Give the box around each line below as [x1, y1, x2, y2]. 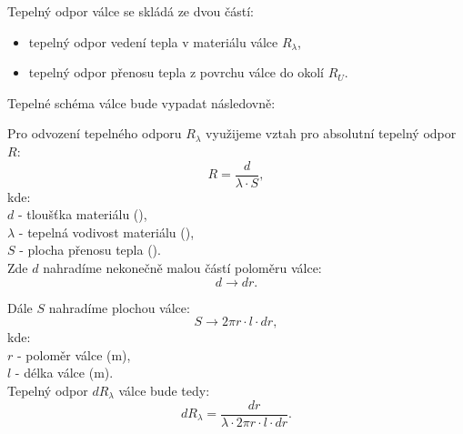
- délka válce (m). [15, 363, 114, 382]
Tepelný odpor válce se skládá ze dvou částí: [7, 2, 254, 20]
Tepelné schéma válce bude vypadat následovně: [7, 93, 276, 112]
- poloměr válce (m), [16, 345, 131, 364]
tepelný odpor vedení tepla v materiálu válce [28, 32, 278, 51]
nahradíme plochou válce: [48, 298, 190, 317]
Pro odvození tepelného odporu [7, 124, 182, 143]
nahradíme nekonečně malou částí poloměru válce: [43, 258, 322, 277]
